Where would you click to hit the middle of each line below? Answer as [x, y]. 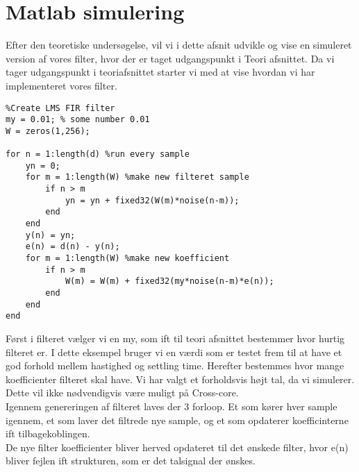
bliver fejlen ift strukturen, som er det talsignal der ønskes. [131, 461]
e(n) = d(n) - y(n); [73, 247]
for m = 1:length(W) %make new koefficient [127, 259]
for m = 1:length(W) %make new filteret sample [137, 177]
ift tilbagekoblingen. [48, 433]
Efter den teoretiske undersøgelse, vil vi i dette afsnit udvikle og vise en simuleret [179, 45]
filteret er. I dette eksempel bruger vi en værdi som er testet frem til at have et [174, 352]
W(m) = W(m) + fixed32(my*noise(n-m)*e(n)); [169, 281]
